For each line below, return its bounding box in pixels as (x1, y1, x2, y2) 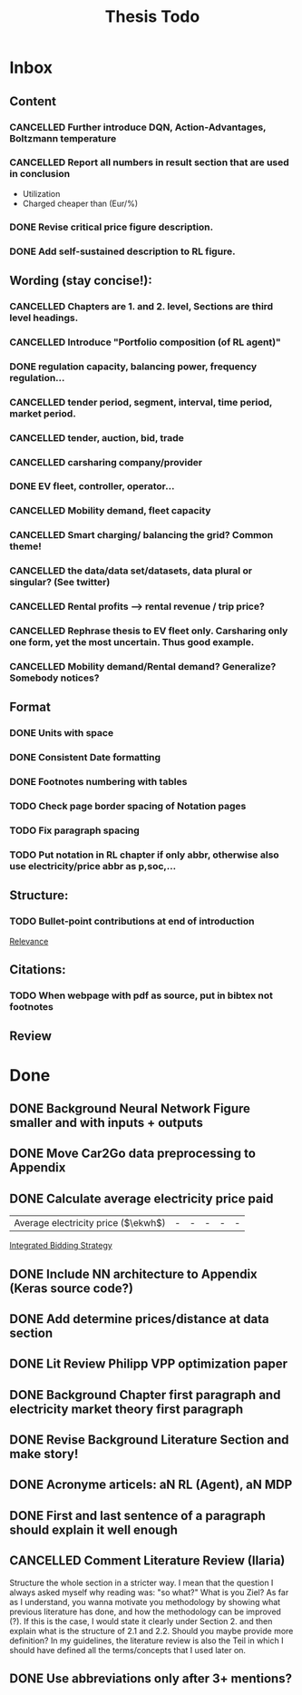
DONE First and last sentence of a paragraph (9, 1508, 266, 1524)
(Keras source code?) (9, 1280, 134, 1296)
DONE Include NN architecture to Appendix (9, 1266, 258, 1281)
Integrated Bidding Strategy (9, 1240, 113, 1251)
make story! (9, 1446, 79, 1462)
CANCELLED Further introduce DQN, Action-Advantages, (9, 121, 267, 133)
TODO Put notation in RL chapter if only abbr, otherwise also (9, 848, 279, 861)
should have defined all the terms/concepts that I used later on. (9, 1644, 247, 1655)
